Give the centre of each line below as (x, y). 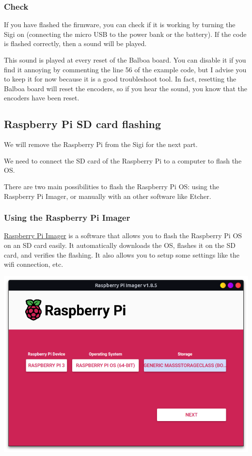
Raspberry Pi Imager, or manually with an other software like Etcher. (108, 196)
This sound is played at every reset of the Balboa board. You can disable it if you (125, 60)
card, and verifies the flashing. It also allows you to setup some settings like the (122, 254)
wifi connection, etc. (34, 264)
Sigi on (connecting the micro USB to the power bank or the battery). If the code (125, 34)
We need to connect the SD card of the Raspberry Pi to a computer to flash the (123, 160)
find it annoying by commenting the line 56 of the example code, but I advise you (125, 69)
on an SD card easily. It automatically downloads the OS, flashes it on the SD (120, 245)
